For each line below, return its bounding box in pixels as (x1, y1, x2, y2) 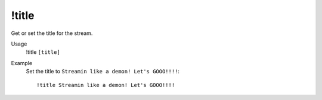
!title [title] (26, 49, 61, 56)
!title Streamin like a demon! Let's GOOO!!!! (36, 82, 175, 88)
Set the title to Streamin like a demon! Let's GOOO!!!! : (26, 68, 180, 75)
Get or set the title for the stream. (11, 30, 93, 37)
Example (11, 59, 33, 66)
